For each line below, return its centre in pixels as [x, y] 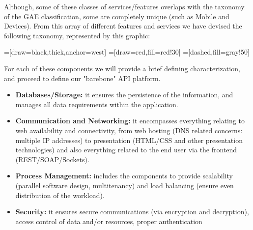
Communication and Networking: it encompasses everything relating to [130, 121]
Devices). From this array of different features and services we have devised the [123, 26]
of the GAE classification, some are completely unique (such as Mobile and [117, 16]
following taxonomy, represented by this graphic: [77, 35]
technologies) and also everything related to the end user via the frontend [126, 150]
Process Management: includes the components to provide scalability [124, 176]
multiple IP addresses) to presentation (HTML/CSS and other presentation [129, 140]
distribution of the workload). [60, 195]
